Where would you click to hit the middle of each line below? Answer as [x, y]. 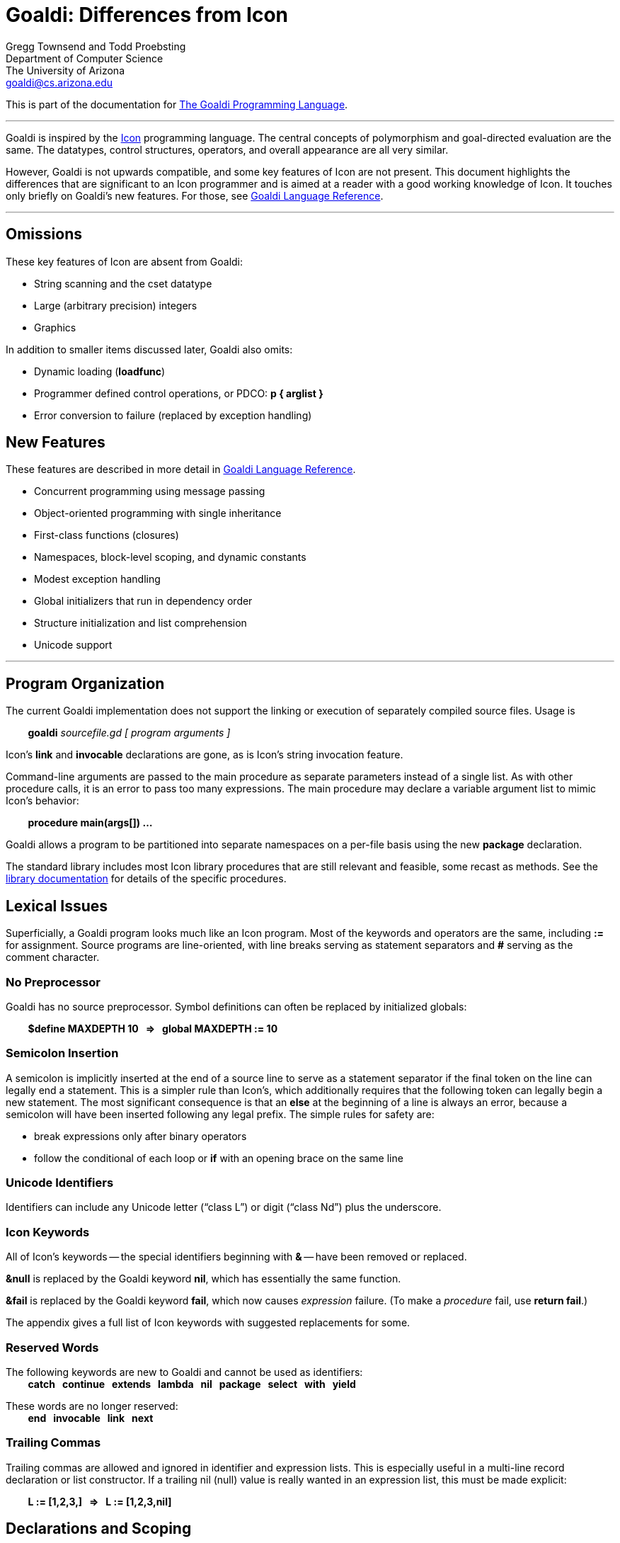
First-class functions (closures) [107, 535]
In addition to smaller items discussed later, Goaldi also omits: [149, 349]
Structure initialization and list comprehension [140, 623]
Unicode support [73, 645]
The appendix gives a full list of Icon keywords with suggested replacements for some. [208, 1323]
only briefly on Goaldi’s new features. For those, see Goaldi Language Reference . [195, 195]
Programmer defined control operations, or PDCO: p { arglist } [179, 393]
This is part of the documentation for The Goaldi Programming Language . [177, 104]
